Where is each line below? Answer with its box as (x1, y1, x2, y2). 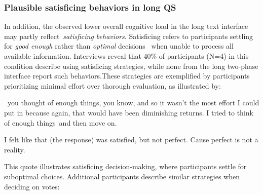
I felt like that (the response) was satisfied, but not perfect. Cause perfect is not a (4, 134, 258, 145)
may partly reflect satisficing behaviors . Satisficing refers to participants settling (4, 30, 253, 41)
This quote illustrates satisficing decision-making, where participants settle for (4, 161, 247, 172)
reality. (4, 144, 25, 154)
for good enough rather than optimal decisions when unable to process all (4, 41, 234, 51)
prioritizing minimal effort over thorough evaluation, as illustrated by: (4, 80, 221, 91)
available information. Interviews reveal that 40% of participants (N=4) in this (4, 51, 249, 61)
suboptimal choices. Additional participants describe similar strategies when (4, 171, 240, 181)
